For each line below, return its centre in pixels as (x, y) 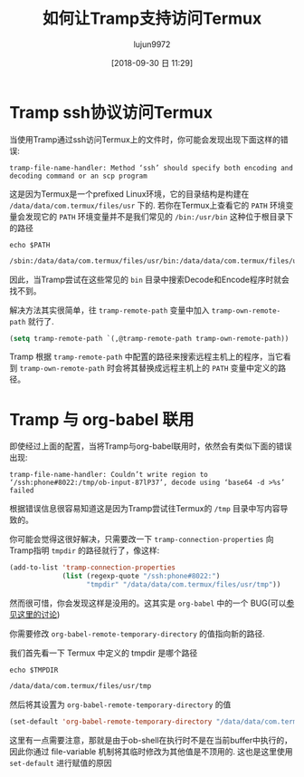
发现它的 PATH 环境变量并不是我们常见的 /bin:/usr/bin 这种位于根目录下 (159, 216)
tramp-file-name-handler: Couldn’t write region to (109, 475)
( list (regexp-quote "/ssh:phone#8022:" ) (141, 577)
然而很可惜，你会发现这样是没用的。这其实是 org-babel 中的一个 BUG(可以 (148, 603)
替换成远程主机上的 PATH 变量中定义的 (209, 368)
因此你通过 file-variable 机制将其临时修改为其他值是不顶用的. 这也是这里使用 (151, 751)
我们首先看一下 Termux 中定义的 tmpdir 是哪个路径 (104, 653)
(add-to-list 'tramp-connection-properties (93, 568)
